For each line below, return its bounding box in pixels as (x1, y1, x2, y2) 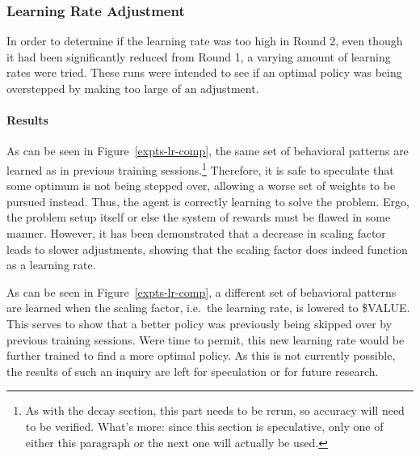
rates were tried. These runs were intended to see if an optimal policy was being (6, 64, 402, 81)
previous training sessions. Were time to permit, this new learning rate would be (6, 331, 405, 348)
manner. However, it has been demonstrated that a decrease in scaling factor (6, 225, 386, 242)
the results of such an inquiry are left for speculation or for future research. (6, 362, 379, 379)
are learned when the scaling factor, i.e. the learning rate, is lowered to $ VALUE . (6, 299, 410, 316)
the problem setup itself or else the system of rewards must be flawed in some (6, 209, 391, 226)
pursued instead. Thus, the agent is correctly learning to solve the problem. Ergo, (6, 192, 409, 209)
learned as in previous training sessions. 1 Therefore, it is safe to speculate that (6, 158, 394, 178)
